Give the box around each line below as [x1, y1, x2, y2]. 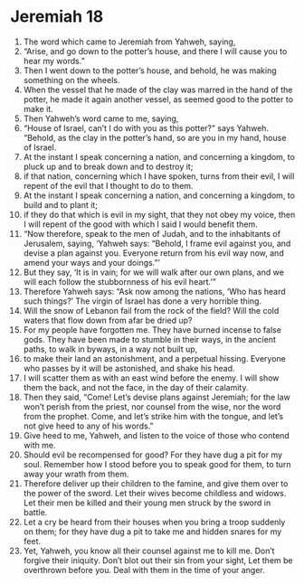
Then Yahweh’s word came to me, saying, [23, 113, 179, 124]
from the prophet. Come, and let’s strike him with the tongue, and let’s [23, 410, 284, 421]
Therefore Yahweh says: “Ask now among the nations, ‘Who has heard [23, 286, 286, 297]
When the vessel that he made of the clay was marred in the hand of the [23, 84, 293, 95]
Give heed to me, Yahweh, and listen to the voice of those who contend [23, 429, 290, 440]
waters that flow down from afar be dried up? [23, 315, 193, 325]
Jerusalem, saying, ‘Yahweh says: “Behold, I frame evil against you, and [23, 238, 291, 249]
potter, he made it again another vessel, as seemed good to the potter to [23, 93, 293, 105]
